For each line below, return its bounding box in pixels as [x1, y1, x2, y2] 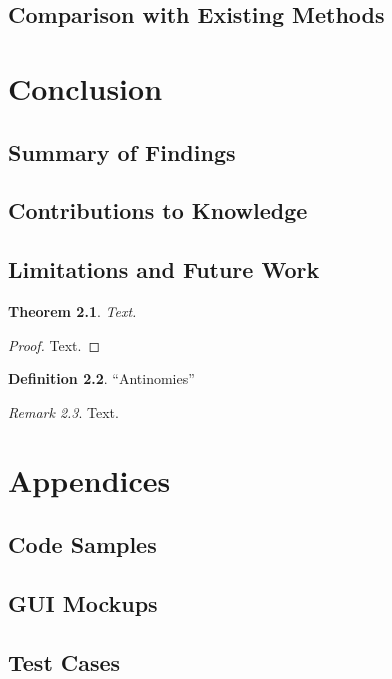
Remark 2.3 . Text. [8, 401, 119, 422]
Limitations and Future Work [8, 254, 320, 285]
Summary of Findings [8, 136, 236, 167]
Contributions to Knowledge [8, 195, 308, 226]
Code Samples [8, 529, 157, 560]
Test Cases [8, 646, 121, 677]
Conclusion [8, 67, 163, 108]
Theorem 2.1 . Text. [8, 300, 137, 321]
